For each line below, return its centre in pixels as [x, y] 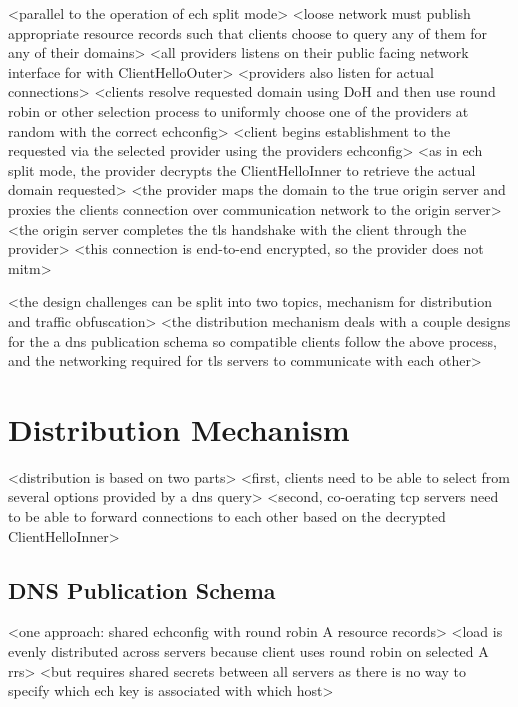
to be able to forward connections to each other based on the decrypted [227, 516]
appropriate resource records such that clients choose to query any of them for [248, 32]
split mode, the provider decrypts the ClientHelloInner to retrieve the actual [242, 169]
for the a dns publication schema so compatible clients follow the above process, [252, 340]
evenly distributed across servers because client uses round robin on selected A [248, 650]
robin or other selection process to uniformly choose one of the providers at [238, 110]
